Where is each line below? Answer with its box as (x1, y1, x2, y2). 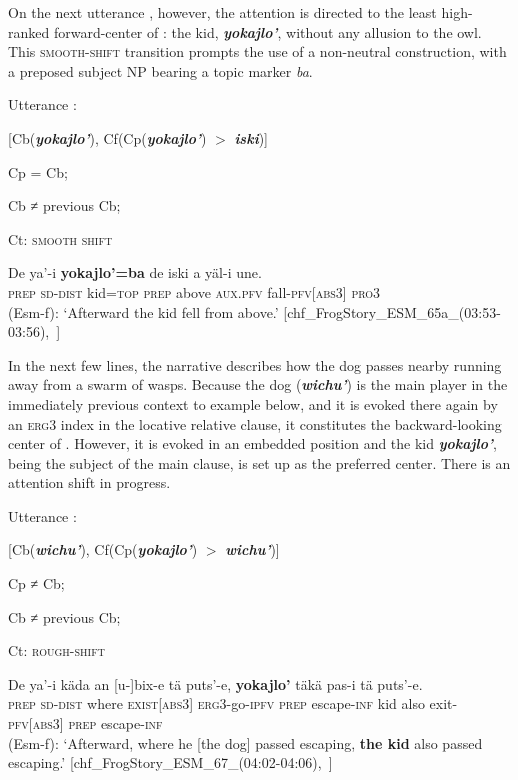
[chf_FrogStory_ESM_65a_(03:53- (283, 301, 501, 322)
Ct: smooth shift (8, 228, 113, 249)
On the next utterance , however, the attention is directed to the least (8, 2, 437, 22)
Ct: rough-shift (8, 640, 105, 661)
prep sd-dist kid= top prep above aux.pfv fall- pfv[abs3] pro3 (8, 281, 381, 302)
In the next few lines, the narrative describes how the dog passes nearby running (8, 354, 502, 375)
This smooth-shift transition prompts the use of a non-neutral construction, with (8, 41, 507, 62)
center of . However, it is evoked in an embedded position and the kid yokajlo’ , (8, 433, 497, 454)
